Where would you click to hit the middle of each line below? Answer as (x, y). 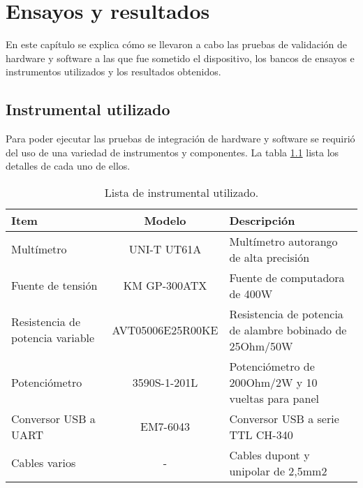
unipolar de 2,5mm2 (278, 471)
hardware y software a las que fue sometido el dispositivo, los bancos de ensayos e (180, 58)
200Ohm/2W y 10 (273, 382)
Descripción (262, 220)
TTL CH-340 (261, 434)
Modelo (165, 220)
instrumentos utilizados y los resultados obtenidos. (113, 72)
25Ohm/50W (261, 346)
